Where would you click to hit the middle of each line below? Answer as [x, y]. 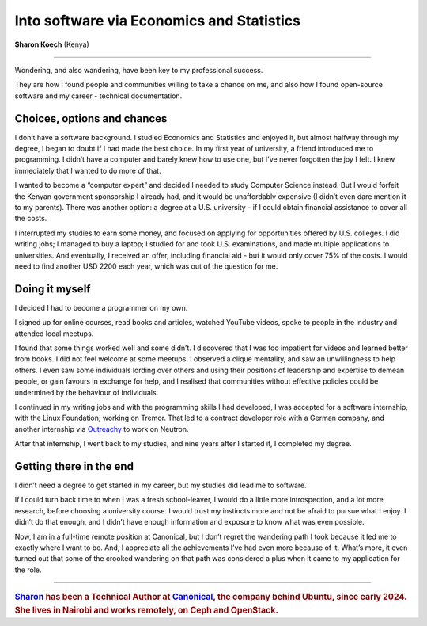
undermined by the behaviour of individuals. [87, 392]
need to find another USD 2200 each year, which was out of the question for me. [146, 266]
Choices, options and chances [91, 118]
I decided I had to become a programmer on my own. [101, 307]
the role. [28, 570]
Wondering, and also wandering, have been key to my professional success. [139, 70]
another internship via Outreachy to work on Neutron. [102, 429]
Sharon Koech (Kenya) [52, 44]
